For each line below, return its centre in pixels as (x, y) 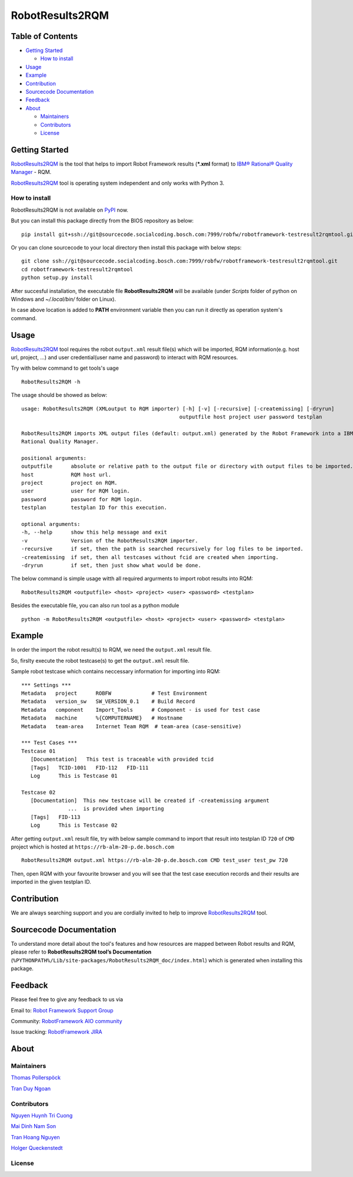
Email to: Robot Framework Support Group (62, 1010)
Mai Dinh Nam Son (34, 1126)
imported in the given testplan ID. (51, 882)
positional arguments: (54, 458)
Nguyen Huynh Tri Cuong (42, 1115)
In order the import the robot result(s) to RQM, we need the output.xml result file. (111, 650)
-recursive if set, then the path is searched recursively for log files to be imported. (163, 549)
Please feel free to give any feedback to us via (67, 1000)
